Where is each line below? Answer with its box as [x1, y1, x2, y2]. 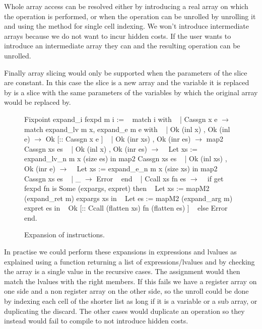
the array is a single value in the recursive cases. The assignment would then [4, 266, 240, 277]
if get [207, 173, 224, 183]
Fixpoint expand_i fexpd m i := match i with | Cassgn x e [24, 113, 218, 124]
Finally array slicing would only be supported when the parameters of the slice [4, 67, 247, 78]
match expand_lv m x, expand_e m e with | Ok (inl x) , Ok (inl [24, 123, 230, 134]
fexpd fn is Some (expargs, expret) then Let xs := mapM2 [24, 183, 210, 193]
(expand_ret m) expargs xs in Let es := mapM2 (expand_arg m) [24, 192, 233, 203]
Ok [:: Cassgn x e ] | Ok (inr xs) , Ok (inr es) [45, 134, 191, 144]
